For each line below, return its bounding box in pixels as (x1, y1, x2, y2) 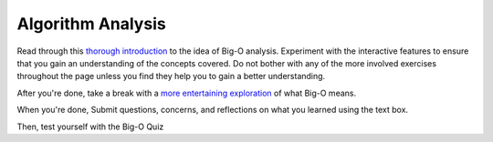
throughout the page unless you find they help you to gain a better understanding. (16, 71, 326, 82)
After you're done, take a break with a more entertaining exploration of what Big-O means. (16, 87, 356, 98)
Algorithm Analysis (16, 14, 166, 34)
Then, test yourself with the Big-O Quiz (16, 121, 164, 132)
